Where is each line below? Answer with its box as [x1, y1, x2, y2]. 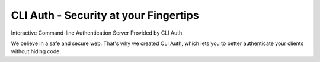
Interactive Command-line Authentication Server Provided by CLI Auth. [11, 29, 184, 36]
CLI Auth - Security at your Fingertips [11, 9, 199, 22]
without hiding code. [11, 48, 62, 55]
